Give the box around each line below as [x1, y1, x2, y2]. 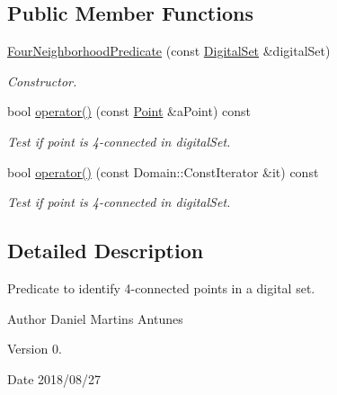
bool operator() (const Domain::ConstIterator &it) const [7, 162, 319, 181]
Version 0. [7, 339, 62, 358]
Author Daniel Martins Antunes [7, 309, 183, 328]
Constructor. [7, 71, 77, 90]
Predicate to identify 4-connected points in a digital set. [7, 278, 315, 297]
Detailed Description [7, 237, 204, 265]
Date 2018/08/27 [7, 369, 102, 388]
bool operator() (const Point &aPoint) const [7, 102, 251, 121]
